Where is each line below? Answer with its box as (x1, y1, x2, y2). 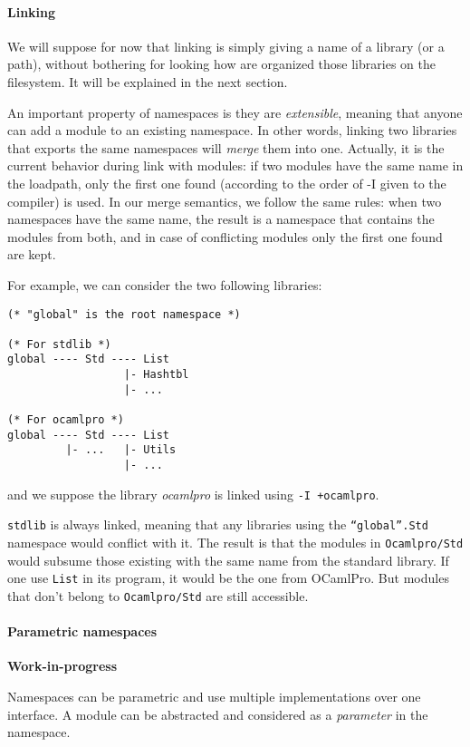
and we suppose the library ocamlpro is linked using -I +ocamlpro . (7, 484, 379, 503)
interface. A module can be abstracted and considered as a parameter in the (7, 704, 428, 723)
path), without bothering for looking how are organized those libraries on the (7, 54, 436, 73)
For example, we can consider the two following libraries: (7, 275, 322, 294)
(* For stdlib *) (7, 337, 111, 351)
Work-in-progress (7, 656, 118, 675)
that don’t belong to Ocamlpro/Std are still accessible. (7, 586, 309, 605)
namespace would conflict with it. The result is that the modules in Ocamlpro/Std (7, 533, 464, 552)
